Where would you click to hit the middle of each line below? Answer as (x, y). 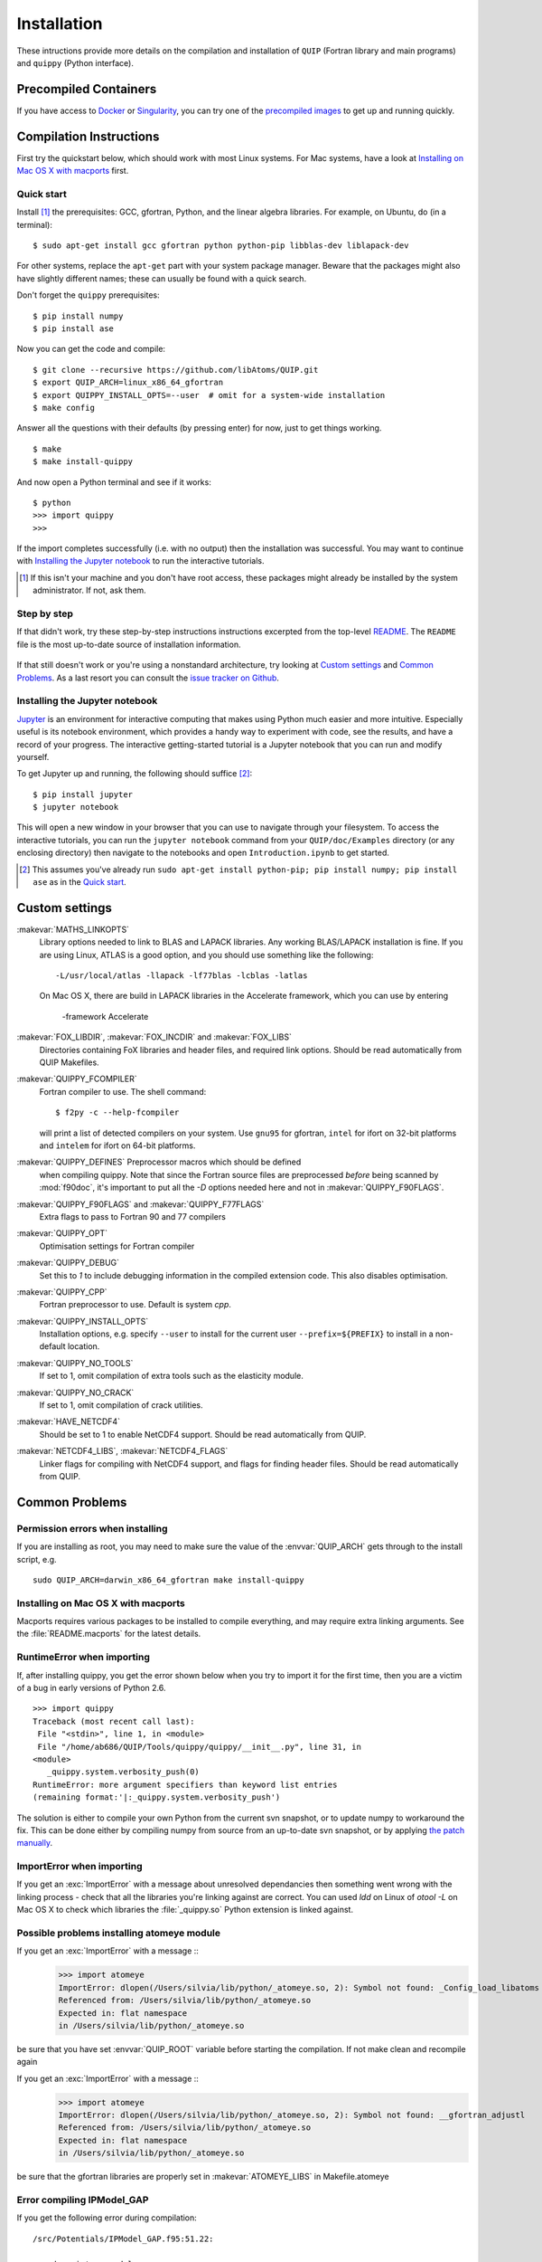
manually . (35, 1843)
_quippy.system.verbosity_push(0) (123, 1772)
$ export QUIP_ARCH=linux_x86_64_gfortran (128, 383)
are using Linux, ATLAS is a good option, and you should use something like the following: (206, 955)
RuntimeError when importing (84, 1658)
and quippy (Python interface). (75, 62)
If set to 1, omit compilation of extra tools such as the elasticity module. (172, 1376)
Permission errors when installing (92, 1528)
